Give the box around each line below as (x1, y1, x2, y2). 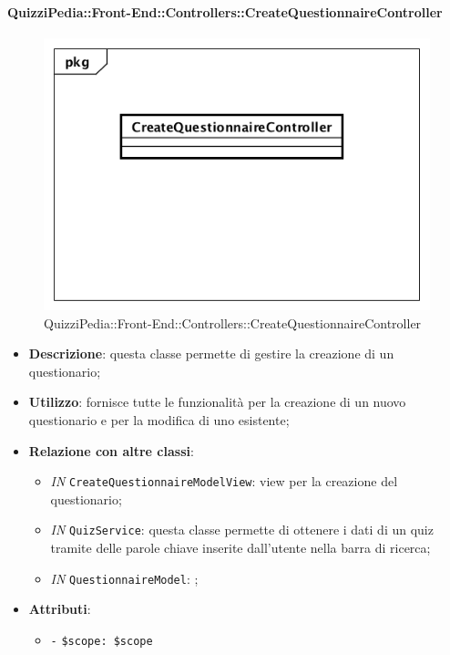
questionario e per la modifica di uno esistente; (28, 410, 290, 429)
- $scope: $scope (50, 634, 153, 648)
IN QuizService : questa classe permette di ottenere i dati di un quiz (50, 520, 434, 539)
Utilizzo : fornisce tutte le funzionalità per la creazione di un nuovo (28, 392, 406, 411)
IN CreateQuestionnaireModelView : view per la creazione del (50, 472, 398, 491)
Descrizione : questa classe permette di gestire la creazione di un (28, 344, 394, 363)
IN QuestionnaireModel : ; (50, 568, 199, 587)
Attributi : (28, 599, 91, 619)
